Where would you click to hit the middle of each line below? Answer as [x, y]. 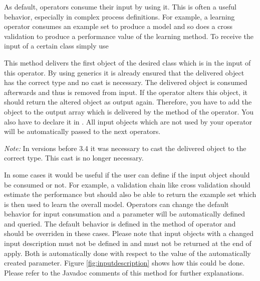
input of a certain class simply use [56, 46]
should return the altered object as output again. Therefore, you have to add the [128, 102]
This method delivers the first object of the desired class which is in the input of [127, 62]
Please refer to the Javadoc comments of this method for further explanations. [124, 272]
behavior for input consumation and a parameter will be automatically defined [124, 214]
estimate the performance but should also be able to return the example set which [130, 194]
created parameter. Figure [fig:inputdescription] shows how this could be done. [124, 263]
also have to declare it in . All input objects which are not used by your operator [128, 121]
